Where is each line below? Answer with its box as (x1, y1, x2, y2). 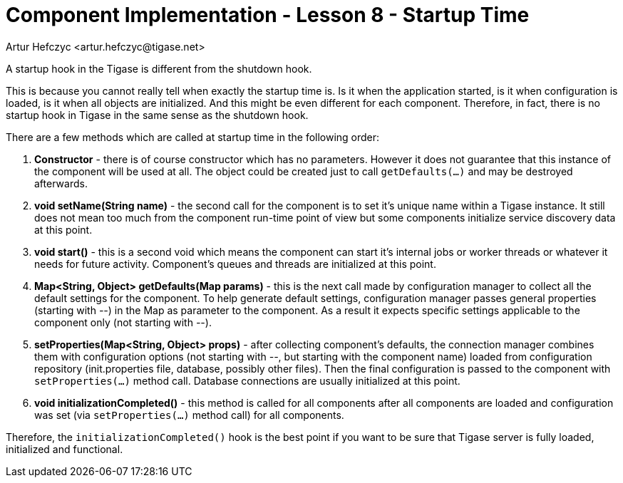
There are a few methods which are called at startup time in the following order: (6, 130, 380, 143)
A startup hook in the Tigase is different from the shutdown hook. (6, 62, 312, 75)
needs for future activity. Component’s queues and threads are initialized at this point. (34, 257, 436, 270)
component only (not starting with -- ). (34, 316, 212, 328)
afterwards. (34, 177, 88, 189)
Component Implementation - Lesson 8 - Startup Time (6, 3, 530, 27)
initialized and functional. (6, 442, 123, 455)
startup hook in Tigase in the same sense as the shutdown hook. (6, 108, 309, 121)
